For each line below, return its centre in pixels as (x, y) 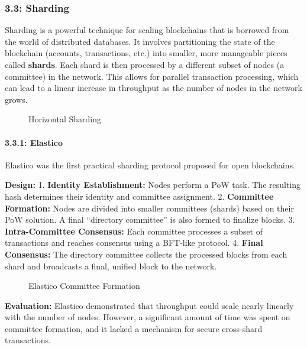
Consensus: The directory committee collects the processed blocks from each (146, 254)
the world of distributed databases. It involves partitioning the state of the (140, 41)
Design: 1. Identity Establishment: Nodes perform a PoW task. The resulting (153, 185)
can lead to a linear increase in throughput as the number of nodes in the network (153, 88)
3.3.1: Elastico (34, 142)
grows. (16, 99)
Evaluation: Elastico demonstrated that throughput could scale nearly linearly (149, 305)
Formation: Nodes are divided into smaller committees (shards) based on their (149, 208)
